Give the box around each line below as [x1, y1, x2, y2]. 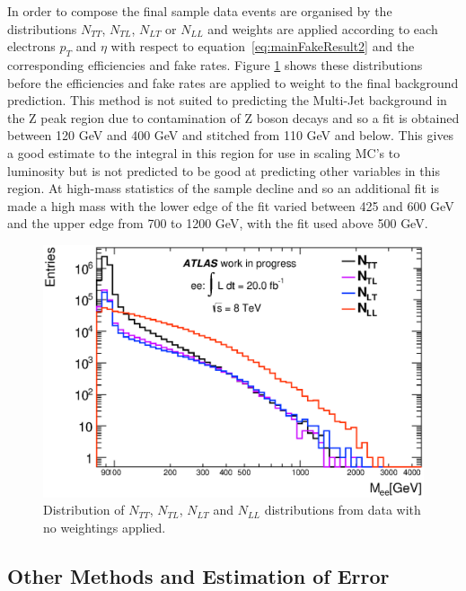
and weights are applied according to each [207, 19, 438, 38]
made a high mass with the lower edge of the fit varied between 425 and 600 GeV [7, 196, 454, 215]
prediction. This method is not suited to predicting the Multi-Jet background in [7, 91, 447, 110]
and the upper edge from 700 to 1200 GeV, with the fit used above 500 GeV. [7, 214, 428, 233]
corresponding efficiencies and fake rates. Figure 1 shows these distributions [7, 55, 423, 74]
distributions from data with [264, 500, 421, 519]
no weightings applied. [43, 517, 166, 536]
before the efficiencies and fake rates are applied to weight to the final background [7, 73, 459, 92]
